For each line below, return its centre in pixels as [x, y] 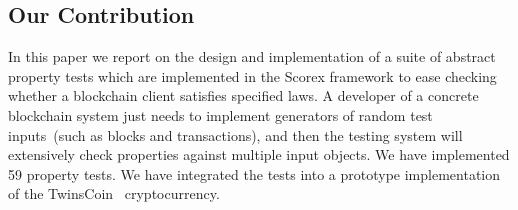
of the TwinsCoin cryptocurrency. [114, 193]
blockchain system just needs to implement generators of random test [220, 114]
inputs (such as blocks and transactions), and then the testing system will [235, 134]
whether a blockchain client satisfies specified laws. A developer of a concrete [243, 95]
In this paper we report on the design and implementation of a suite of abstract [252, 56]
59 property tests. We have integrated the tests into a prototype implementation [254, 173]
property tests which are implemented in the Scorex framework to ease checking [252, 75]
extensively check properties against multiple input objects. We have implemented [259, 154]
